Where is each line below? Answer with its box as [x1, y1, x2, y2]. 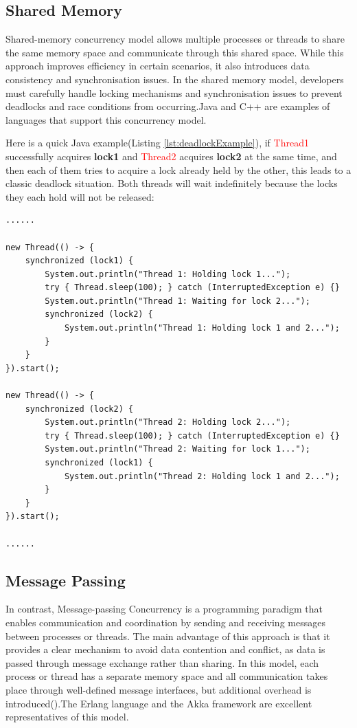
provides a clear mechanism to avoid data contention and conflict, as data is [5, 642, 325, 657]
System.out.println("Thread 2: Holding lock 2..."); [45, 417, 291, 428]
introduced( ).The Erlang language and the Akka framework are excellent [5, 696, 312, 710]
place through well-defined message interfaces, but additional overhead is [5, 682, 312, 696]
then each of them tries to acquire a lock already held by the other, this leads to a [5, 162, 352, 177]
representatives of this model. [5, 709, 129, 724]
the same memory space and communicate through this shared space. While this [5, 45, 344, 59]
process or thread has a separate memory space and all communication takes [5, 669, 328, 683]
